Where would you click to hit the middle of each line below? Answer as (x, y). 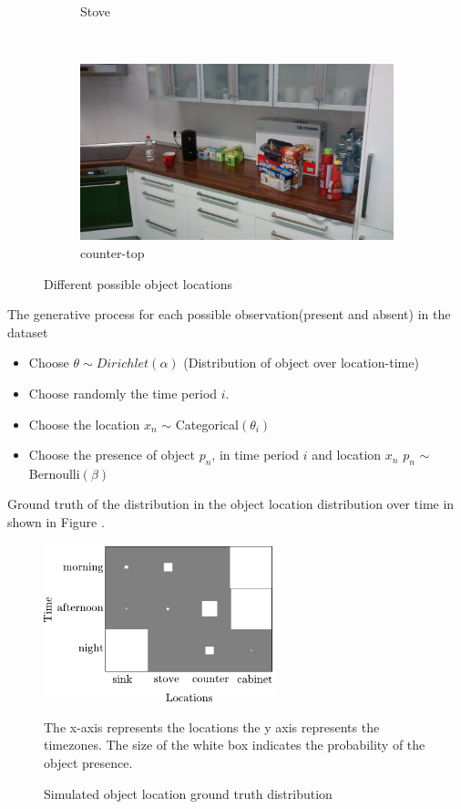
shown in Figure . (56, 522)
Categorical (207, 424)
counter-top (113, 252)
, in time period (256, 455)
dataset (28, 332)
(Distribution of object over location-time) (301, 363)
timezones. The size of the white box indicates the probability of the (235, 745)
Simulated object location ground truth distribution (188, 793)
